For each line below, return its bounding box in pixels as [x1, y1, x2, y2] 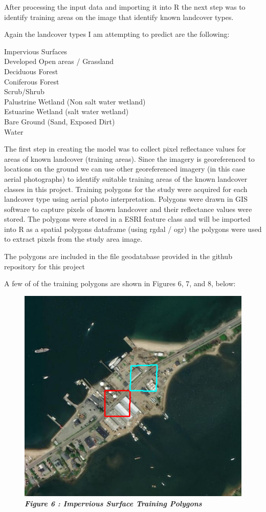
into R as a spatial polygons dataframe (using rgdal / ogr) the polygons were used [4, 223, 262, 234]
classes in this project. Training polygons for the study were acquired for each [4, 183, 248, 194]
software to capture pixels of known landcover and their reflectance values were [4, 203, 252, 214]
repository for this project [4, 261, 85, 271]
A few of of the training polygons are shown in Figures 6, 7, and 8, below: [4, 278, 236, 289]
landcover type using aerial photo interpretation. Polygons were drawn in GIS [4, 194, 248, 204]
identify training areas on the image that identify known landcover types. [4, 11, 234, 22]
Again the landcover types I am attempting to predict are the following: [4, 29, 230, 39]
